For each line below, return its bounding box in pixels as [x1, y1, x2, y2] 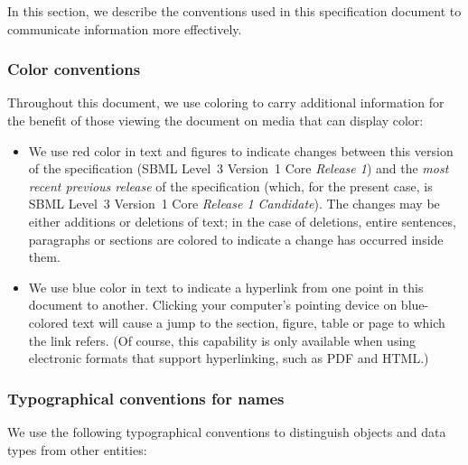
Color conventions [7, 58, 141, 80]
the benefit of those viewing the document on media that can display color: [7, 111, 424, 129]
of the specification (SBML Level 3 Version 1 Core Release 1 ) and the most [28, 159, 449, 178]
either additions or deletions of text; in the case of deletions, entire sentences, [28, 211, 456, 230]
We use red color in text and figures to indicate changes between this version [28, 141, 454, 160]
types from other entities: [7, 440, 147, 459]
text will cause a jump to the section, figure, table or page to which [72, 312, 445, 331]
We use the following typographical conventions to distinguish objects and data [7, 422, 446, 441]
